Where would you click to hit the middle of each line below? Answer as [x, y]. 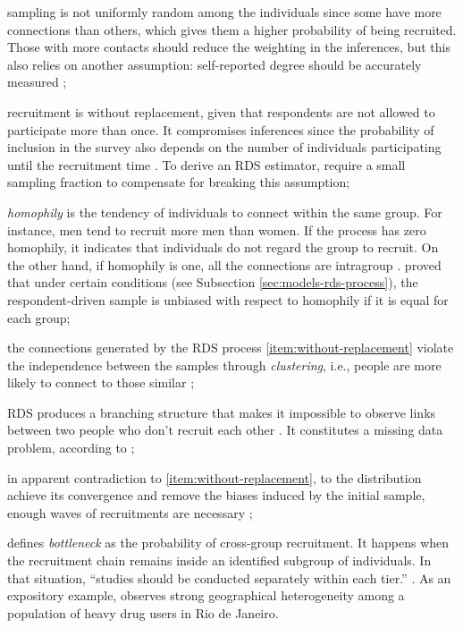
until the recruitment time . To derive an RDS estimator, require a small [206, 164]
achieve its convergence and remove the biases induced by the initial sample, [216, 495]
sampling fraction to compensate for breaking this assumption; [179, 182]
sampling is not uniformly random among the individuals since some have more [224, 12]
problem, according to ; [71, 448]
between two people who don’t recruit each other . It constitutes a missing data [225, 430]
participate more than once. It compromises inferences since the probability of [221, 129]
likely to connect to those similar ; [101, 382]
